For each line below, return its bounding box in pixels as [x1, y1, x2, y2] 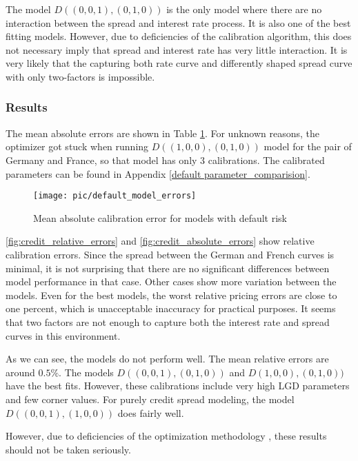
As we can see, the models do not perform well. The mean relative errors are [6, 351, 329, 366]
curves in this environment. [6, 328, 121, 342]
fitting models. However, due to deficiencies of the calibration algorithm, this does [6, 29, 352, 43]
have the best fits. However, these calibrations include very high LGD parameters [6, 378, 350, 393]
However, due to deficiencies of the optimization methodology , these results [6, 429, 327, 443]
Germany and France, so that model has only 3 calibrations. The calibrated [6, 152, 325, 167]
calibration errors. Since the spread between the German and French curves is [6, 247, 335, 261]
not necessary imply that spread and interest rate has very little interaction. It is [6, 42, 348, 57]
